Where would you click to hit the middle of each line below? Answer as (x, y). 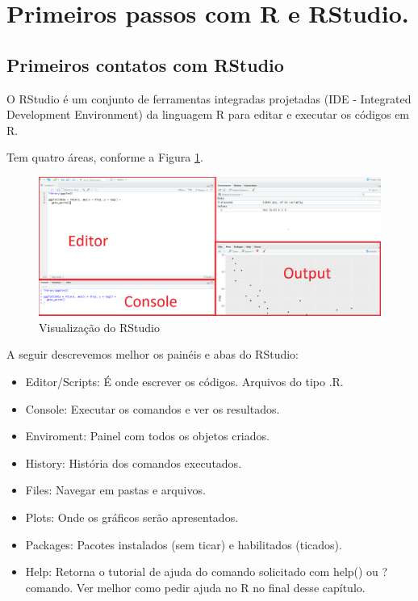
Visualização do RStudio (100, 327)
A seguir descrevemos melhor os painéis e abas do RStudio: (153, 354)
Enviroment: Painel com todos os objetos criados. (147, 436)
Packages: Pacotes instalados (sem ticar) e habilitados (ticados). (184, 544)
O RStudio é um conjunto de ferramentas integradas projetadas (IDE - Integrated (209, 98)
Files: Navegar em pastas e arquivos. (115, 490)
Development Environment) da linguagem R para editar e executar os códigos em (208, 114)
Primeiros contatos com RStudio (145, 64)
